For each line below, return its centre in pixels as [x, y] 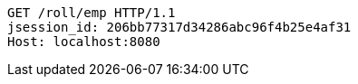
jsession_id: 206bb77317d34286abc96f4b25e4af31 [179, 27]
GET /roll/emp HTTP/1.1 [92, 13]
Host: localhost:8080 [84, 42]
